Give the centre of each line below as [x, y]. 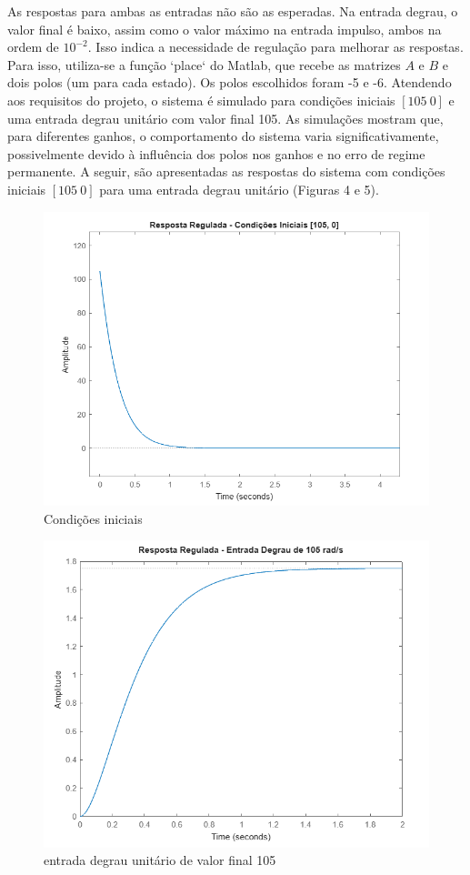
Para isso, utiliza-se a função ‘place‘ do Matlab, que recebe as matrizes [204, 64]
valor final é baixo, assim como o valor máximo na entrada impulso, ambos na [225, 29]
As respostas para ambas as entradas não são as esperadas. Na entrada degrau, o [233, 11]
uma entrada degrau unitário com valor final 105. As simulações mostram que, [225, 118]
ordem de [33, 47]
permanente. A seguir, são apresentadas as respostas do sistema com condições [226, 171]
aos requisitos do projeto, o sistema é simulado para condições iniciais [201, 100]
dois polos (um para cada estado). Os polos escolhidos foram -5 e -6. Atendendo [230, 82]
